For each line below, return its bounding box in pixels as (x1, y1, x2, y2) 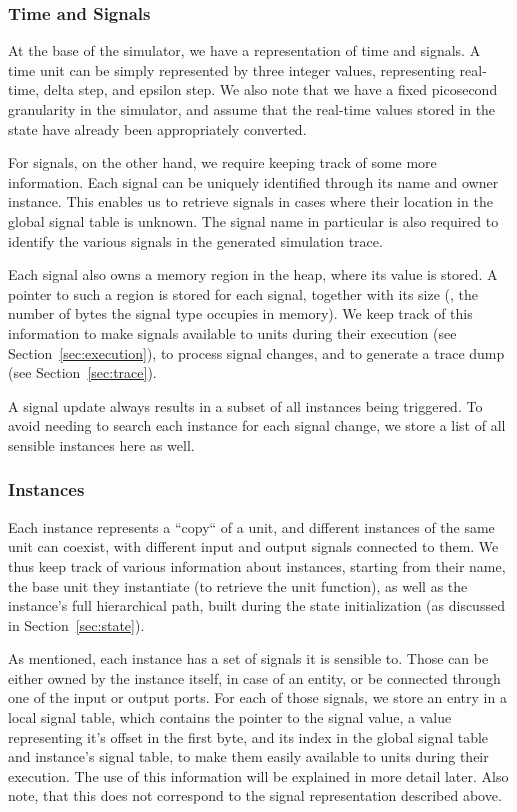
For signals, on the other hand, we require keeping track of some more (8, 152, 437, 173)
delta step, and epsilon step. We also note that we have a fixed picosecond (43, 79, 498, 100)
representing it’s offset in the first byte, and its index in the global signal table (8, 726, 489, 747)
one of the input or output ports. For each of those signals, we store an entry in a (8, 687, 507, 708)
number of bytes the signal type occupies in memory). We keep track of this (8, 303, 473, 324)
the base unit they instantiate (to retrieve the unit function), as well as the (8, 575, 468, 596)
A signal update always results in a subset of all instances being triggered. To (8, 395, 483, 416)
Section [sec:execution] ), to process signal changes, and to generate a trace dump (8, 342, 505, 363)
